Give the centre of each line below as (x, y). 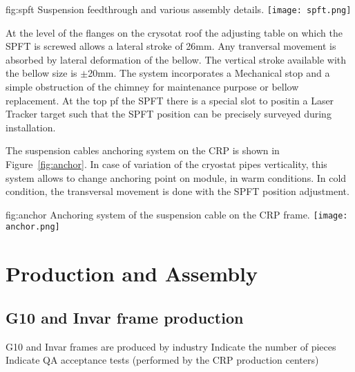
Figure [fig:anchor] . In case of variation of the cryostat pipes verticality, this (166, 164)
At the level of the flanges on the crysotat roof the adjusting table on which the (174, 32)
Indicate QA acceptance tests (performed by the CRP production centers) (162, 360)
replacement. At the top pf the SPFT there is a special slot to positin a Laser (170, 100)
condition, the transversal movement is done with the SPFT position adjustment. (177, 191)
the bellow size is (41, 73)
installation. (31, 127)
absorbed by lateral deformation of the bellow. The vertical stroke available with (176, 59)
